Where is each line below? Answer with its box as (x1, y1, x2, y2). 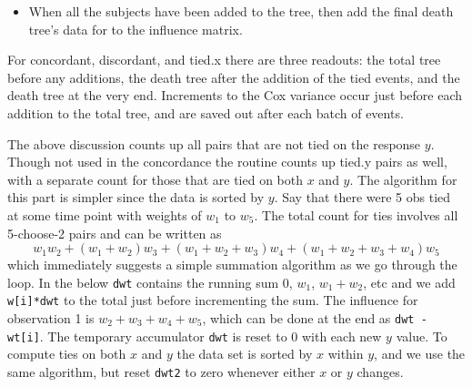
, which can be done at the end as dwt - (202, 309, 427, 328)
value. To (396, 326, 447, 345)
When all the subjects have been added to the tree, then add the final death (28, 2, 454, 20)
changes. (357, 362, 404, 381)
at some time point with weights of (7, 205, 202, 224)
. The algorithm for (349, 169, 457, 188)
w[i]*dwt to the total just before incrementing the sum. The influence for (7, 290, 418, 310)
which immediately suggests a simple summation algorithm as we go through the (7, 255, 457, 274)
